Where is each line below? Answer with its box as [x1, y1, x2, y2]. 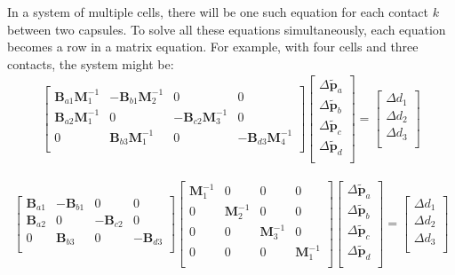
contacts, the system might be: [7, 54, 174, 73]
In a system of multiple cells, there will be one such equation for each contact [7, 3, 428, 20]
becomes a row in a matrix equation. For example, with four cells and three [7, 37, 419, 56]
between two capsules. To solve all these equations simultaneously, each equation [7, 20, 446, 38]
